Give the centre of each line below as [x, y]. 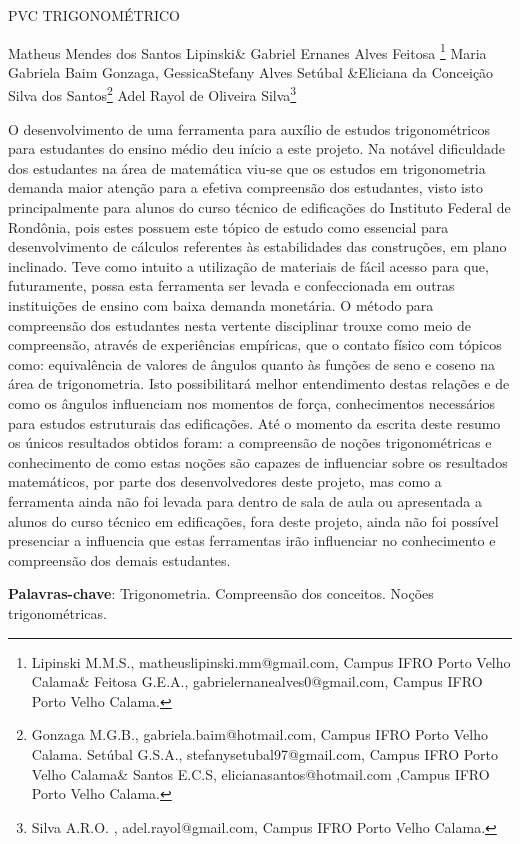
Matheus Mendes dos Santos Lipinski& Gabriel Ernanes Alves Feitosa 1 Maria [247, 51]
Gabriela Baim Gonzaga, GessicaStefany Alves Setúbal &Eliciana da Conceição [251, 71]
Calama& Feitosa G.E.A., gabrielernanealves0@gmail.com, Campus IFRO [257, 681]
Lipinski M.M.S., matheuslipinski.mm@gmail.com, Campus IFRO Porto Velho [271, 661]
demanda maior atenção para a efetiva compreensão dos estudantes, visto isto [245, 187]
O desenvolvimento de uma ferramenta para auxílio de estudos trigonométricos [249, 128]
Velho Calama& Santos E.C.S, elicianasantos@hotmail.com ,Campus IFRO [260, 773]
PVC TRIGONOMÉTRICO [94, 15]
